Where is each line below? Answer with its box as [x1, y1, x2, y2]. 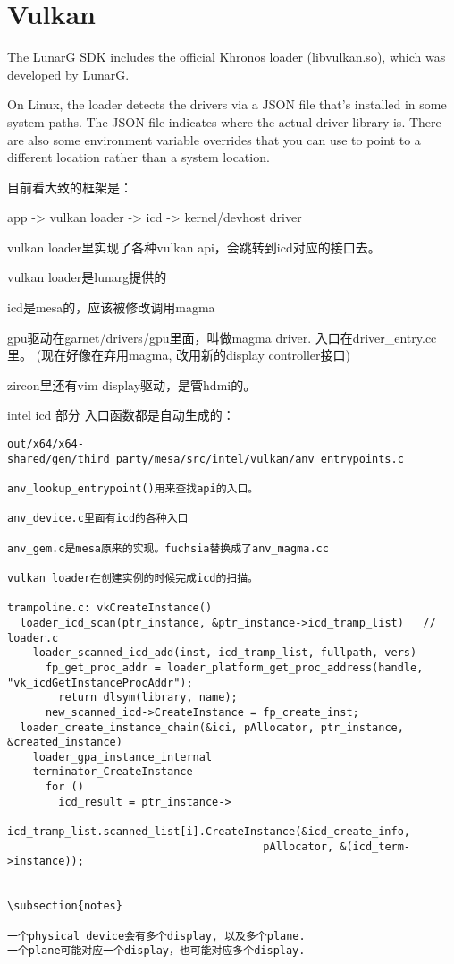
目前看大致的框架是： [7, 177, 132, 196]
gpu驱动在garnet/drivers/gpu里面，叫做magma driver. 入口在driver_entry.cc [7, 328, 437, 346]
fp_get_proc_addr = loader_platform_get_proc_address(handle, [45, 661, 424, 674]
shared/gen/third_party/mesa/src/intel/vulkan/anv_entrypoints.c [7, 452, 404, 465]
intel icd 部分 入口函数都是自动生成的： [7, 405, 235, 424]
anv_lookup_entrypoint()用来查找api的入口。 [7, 482, 259, 495]
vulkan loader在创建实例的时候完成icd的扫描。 [7, 571, 259, 584]
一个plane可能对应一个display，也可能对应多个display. [7, 944, 306, 958]
